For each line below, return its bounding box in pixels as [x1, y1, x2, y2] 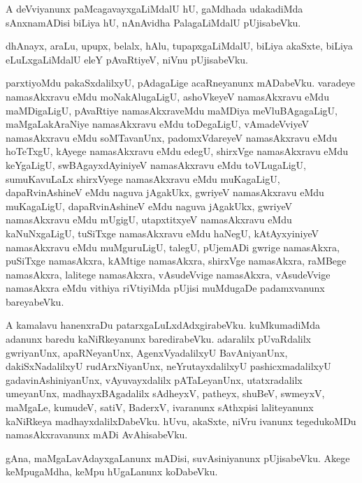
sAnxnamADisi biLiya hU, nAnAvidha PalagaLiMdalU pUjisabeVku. [6, 15, 301, 29]
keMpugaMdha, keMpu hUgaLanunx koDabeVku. [6, 464, 218, 479]
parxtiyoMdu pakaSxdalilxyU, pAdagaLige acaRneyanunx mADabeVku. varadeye [6, 75, 356, 90]
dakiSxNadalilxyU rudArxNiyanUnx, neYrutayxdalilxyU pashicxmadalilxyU [6, 359, 331, 373]
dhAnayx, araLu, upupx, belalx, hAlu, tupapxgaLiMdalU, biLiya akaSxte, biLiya [6, 38, 353, 53]
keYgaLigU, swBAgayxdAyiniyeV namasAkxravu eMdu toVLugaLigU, [6, 157, 306, 172]
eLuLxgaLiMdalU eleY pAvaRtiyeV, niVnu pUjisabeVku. [6, 52, 249, 66]
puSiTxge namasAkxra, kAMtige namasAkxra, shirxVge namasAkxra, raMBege [6, 253, 347, 268]
